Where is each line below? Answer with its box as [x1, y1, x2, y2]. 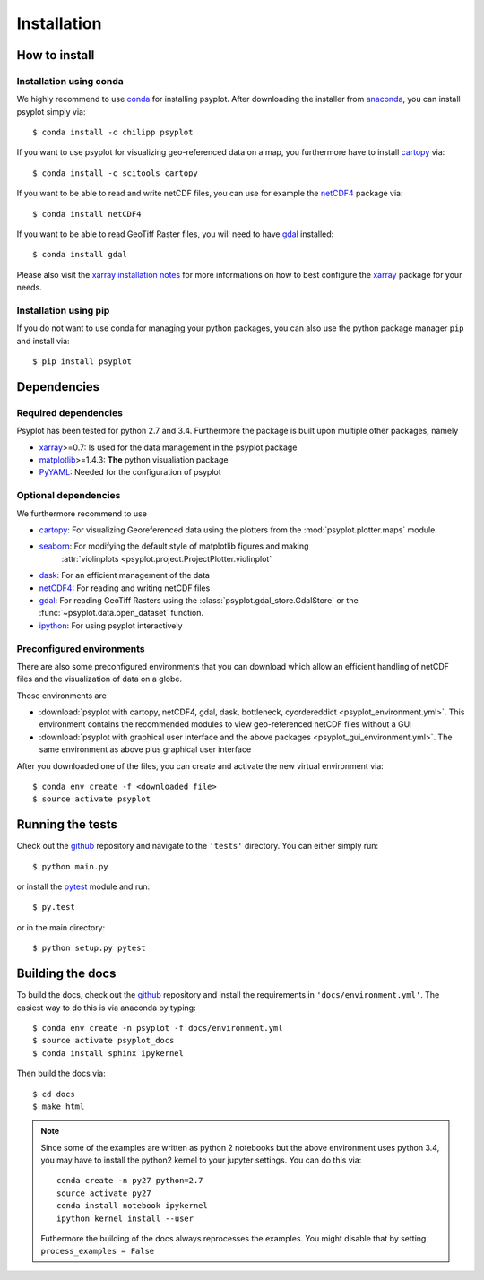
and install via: [16, 335, 71, 346]
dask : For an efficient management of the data [39, 570, 211, 581]
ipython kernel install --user [56, 1213, 194, 1224]
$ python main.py [32, 861, 108, 871]
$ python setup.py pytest [32, 943, 147, 954]
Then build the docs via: [16, 1068, 107, 1079]
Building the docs [16, 966, 117, 982]
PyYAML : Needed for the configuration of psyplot [39, 467, 221, 478]
